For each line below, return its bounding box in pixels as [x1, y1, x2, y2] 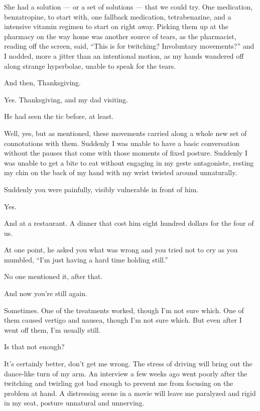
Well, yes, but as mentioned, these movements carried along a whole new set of [4, 127, 247, 138]
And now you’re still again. [4, 288, 87, 299]
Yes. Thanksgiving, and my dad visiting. [4, 94, 128, 104]
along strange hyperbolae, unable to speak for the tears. [4, 60, 176, 71]
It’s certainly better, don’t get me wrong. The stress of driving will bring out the [4, 358, 252, 369]
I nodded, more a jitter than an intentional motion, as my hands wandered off [4, 50, 244, 61]
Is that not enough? [4, 341, 65, 352]
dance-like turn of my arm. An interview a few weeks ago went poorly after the [4, 368, 247, 378]
